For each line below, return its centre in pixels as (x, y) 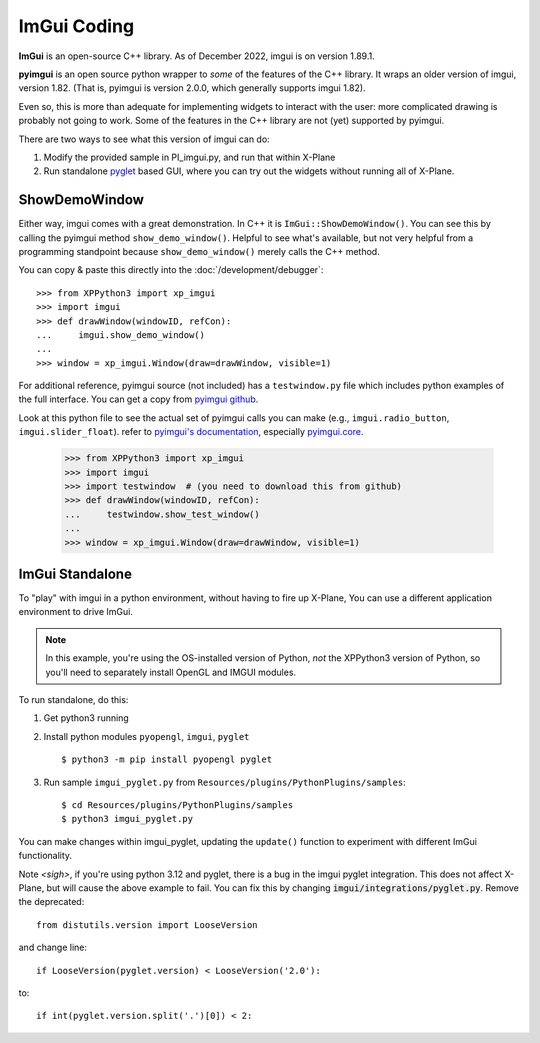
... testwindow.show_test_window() (162, 514)
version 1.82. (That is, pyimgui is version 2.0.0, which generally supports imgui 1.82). (192, 88)
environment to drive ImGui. (76, 612)
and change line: (52, 947)
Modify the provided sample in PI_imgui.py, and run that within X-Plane (189, 157)
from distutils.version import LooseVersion (147, 924)
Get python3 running (86, 718)
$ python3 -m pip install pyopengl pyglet (167, 759)
